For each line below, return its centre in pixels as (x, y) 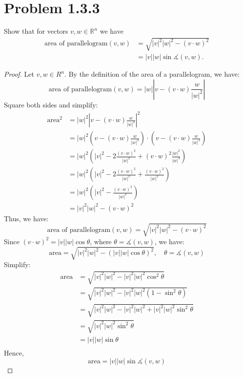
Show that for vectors (36, 31)
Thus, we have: (26, 218)
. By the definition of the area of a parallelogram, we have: (152, 74)
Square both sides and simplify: (51, 104)
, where (101, 241)
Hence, (14, 352)
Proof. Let (19, 74)
